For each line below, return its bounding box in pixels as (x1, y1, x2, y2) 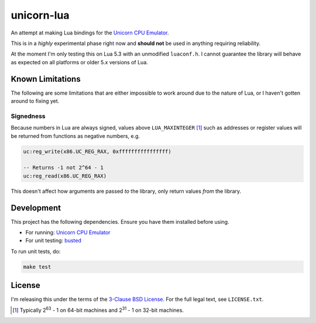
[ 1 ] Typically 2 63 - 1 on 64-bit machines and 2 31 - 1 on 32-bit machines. (12, 305, 184, 314)
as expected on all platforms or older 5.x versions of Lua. (11, 58, 149, 65)
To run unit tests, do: (11, 248, 61, 255)
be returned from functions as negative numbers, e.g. (11, 132, 140, 140)
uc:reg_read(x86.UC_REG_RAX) (23, 172, 107, 179)
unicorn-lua (11, 9, 70, 22)
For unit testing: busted (25, 237, 81, 244)
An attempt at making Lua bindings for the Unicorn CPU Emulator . (11, 29, 169, 36)
